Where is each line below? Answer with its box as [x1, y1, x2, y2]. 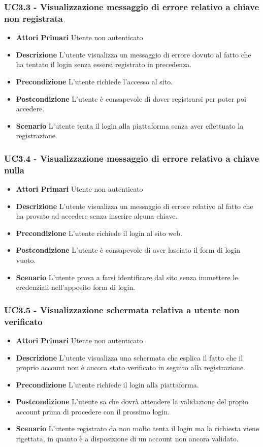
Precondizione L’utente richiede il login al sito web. [16, 227, 182, 238]
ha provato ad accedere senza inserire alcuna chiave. [16, 211, 178, 221]
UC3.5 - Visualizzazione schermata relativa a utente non [4, 303, 240, 316]
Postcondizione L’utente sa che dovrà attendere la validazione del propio [16, 396, 248, 407]
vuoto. [16, 255, 36, 265]
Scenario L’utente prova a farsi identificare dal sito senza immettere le [16, 272, 238, 282]
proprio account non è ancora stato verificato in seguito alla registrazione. [16, 362, 245, 373]
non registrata [4, 12, 63, 24]
